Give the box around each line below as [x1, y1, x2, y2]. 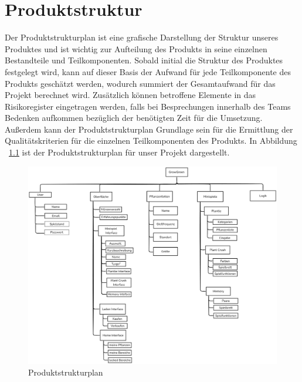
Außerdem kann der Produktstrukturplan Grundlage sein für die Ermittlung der [5, 123, 293, 135]
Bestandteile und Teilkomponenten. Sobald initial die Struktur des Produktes [5, 54, 283, 66]
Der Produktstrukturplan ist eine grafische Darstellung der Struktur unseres [5, 31, 279, 43]
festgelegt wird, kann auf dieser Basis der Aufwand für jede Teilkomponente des [5, 65, 291, 77]
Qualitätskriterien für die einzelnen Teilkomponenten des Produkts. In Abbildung [5, 134, 297, 147]
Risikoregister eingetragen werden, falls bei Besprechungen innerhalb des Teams [5, 100, 291, 112]
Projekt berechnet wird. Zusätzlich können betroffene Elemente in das [5, 89, 256, 101]
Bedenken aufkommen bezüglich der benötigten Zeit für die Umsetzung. [5, 111, 263, 124]
